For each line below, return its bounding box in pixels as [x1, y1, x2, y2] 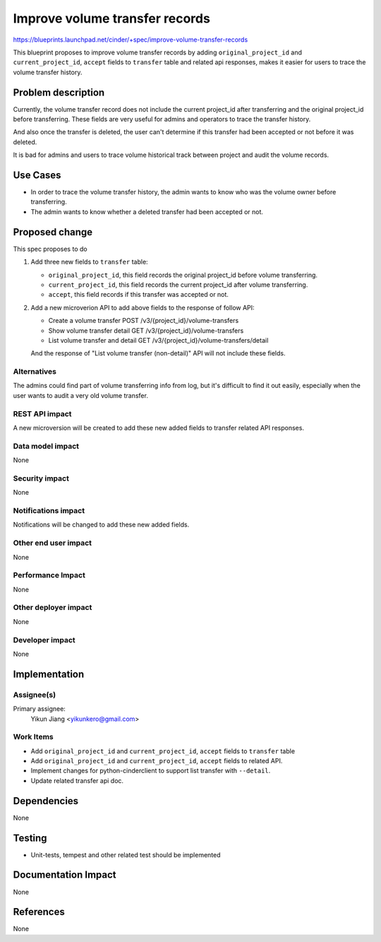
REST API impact [13, 408, 72, 418]
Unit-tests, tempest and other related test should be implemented [30, 850, 222, 859]
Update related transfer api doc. [30, 776, 123, 784]
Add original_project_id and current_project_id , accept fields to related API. [30, 757, 283, 765]
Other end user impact [13, 538, 92, 548]
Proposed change [13, 226, 93, 238]
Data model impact [13, 441, 80, 451]
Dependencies [13, 795, 79, 807]
